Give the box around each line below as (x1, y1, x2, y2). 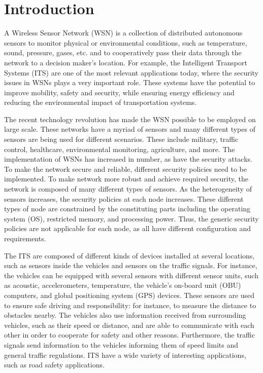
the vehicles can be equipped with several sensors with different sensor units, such (4, 270, 258, 280)
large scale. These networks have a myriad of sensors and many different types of (4, 124, 255, 134)
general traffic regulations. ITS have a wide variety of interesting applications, (4, 349, 246, 360)
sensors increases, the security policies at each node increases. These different (4, 193, 244, 204)
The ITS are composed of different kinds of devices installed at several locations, (4, 250, 255, 260)
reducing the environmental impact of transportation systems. (4, 97, 197, 107)
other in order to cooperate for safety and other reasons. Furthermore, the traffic (4, 329, 255, 340)
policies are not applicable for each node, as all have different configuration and (4, 223, 251, 234)
